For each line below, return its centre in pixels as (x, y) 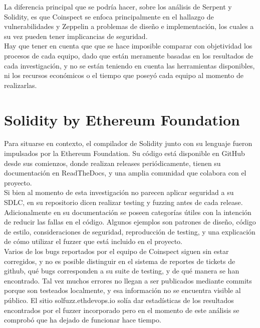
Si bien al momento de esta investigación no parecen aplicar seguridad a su (119, 192)
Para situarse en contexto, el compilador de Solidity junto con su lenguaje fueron (128, 143)
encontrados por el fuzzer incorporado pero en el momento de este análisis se (122, 310)
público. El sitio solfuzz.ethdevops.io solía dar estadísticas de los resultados (119, 300)
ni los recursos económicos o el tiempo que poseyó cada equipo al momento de (124, 75)
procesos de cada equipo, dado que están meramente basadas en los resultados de (129, 55)
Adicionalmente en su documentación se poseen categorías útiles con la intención (128, 212)
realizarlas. (21, 85)
